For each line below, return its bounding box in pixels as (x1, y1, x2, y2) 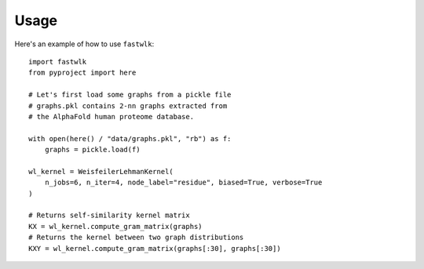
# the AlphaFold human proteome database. (28, 112, 195, 121)
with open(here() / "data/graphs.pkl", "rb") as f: (28, 134, 232, 143)
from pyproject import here (28, 68, 137, 78)
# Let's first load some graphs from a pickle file (28, 90, 232, 100)
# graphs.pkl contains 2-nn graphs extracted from (28, 101, 228, 110)
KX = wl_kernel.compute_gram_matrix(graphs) (28, 222, 203, 231)
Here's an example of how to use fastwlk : (14, 39, 155, 49)
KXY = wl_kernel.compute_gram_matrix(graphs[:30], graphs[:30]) (28, 244, 282, 253)
